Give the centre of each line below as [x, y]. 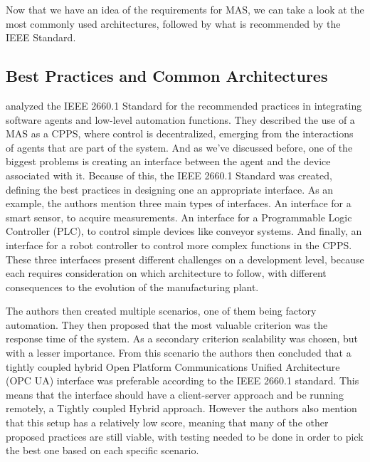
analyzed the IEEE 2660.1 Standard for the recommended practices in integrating [184, 105]
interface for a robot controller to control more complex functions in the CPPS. [179, 245]
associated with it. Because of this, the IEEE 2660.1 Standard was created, [169, 175]
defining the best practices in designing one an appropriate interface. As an [170, 189]
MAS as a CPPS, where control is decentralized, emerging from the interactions [180, 133]
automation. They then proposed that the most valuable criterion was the [167, 324]
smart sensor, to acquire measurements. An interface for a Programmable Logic [179, 217]
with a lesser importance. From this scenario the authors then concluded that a [179, 353]
